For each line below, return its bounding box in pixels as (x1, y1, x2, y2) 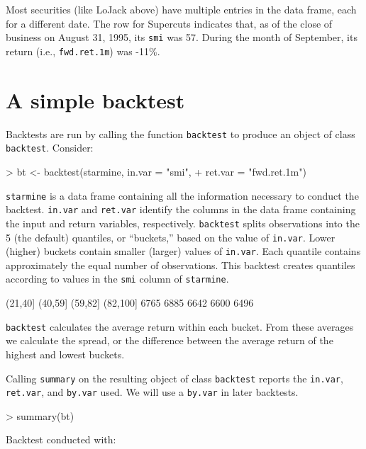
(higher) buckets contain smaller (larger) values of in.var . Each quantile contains (6, 244, 361, 258)
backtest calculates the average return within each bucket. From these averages (6, 319, 354, 334)
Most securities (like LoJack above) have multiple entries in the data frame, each (6, 2, 357, 16)
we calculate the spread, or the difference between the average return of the (6, 333, 333, 348)
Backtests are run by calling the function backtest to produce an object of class (6, 126, 355, 141)
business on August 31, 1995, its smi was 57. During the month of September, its (6, 30, 357, 45)
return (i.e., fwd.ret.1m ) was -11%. (6, 43, 160, 58)
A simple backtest (6, 85, 185, 114)
